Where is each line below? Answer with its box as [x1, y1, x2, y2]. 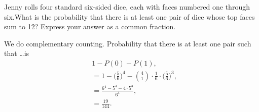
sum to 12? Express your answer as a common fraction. [4, 21, 176, 32]
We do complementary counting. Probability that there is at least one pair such [4, 38, 251, 48]
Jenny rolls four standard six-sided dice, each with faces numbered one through [4, 2, 250, 12]
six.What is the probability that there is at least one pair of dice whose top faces [4, 11, 255, 22]
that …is [4, 48, 29, 59]
